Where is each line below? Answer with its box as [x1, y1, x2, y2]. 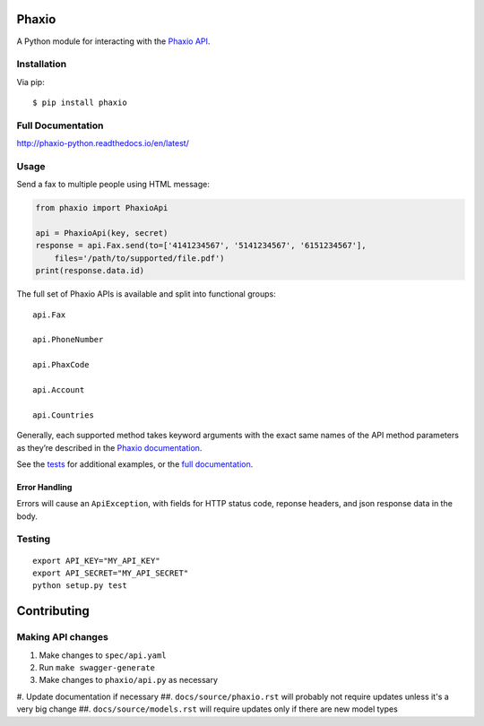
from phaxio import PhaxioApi [35, 203, 169, 213]
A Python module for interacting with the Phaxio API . [16, 36, 211, 47]
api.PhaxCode [32, 359, 90, 370]
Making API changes [16, 631, 109, 644]
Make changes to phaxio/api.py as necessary [39, 675, 219, 686]
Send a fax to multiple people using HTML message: [16, 179, 210, 190]
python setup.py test [32, 581, 127, 591]
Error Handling [16, 481, 73, 492]
